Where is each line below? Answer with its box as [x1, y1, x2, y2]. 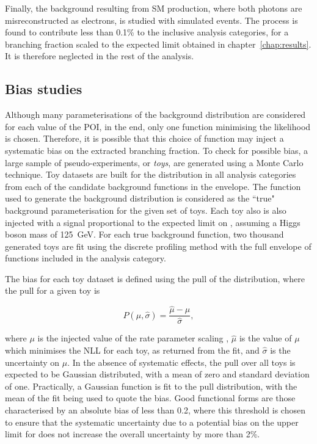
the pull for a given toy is [5, 284, 100, 297]
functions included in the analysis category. [5, 252, 166, 264]
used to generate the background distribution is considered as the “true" [5, 192, 275, 205]
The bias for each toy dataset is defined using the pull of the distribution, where [5, 272, 305, 285]
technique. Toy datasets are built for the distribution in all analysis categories [5, 168, 296, 181]
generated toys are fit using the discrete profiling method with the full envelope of [5, 239, 312, 252]
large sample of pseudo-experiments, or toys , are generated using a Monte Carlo [5, 156, 304, 169]
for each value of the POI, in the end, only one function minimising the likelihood [5, 120, 311, 133]
